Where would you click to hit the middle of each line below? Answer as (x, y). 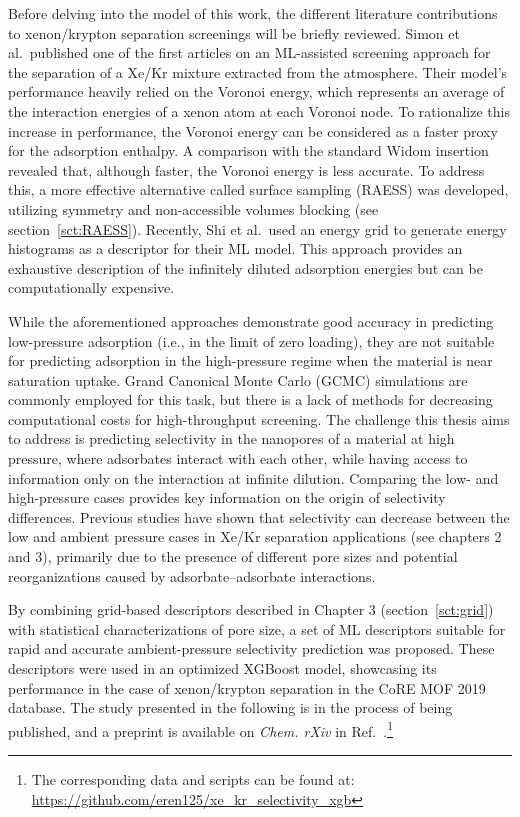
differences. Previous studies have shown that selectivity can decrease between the (259, 516)
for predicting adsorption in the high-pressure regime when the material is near (250, 360)
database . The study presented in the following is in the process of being (230, 707)
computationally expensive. (91, 287)
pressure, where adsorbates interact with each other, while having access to (238, 458)
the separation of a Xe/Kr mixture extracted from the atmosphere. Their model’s (258, 71)
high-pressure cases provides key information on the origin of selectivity (227, 497)
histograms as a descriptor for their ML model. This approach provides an (235, 248)
